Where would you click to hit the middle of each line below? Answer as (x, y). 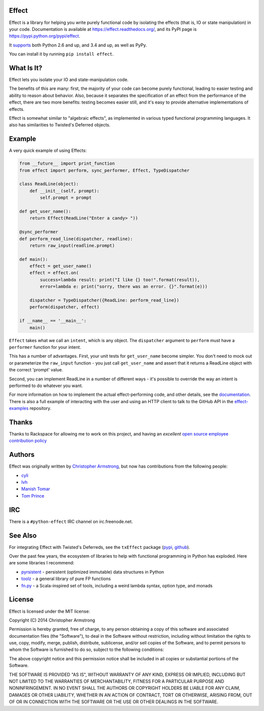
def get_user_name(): (45, 211)
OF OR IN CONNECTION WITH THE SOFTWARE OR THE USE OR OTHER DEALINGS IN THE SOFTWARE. (114, 702)
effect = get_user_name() (61, 266)
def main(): (34, 259)
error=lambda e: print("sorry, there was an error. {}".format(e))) (124, 287)
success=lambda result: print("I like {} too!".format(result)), (120, 280)
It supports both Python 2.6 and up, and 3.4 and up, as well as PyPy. (78, 45)
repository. (40, 409)
